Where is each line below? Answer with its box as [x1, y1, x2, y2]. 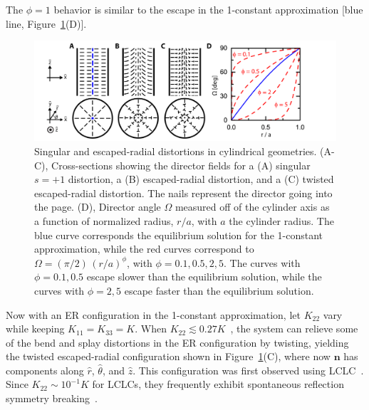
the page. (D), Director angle [34, 199, 161, 214]
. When [135, 321, 167, 336]
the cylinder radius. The [229, 213, 334, 228]
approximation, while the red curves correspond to [34, 241, 254, 256]
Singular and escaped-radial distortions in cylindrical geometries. [34, 143, 317, 158]
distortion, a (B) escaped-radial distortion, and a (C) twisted [68, 172, 334, 186]
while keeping [6, 321, 65, 336]
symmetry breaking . [6, 391, 98, 406]
